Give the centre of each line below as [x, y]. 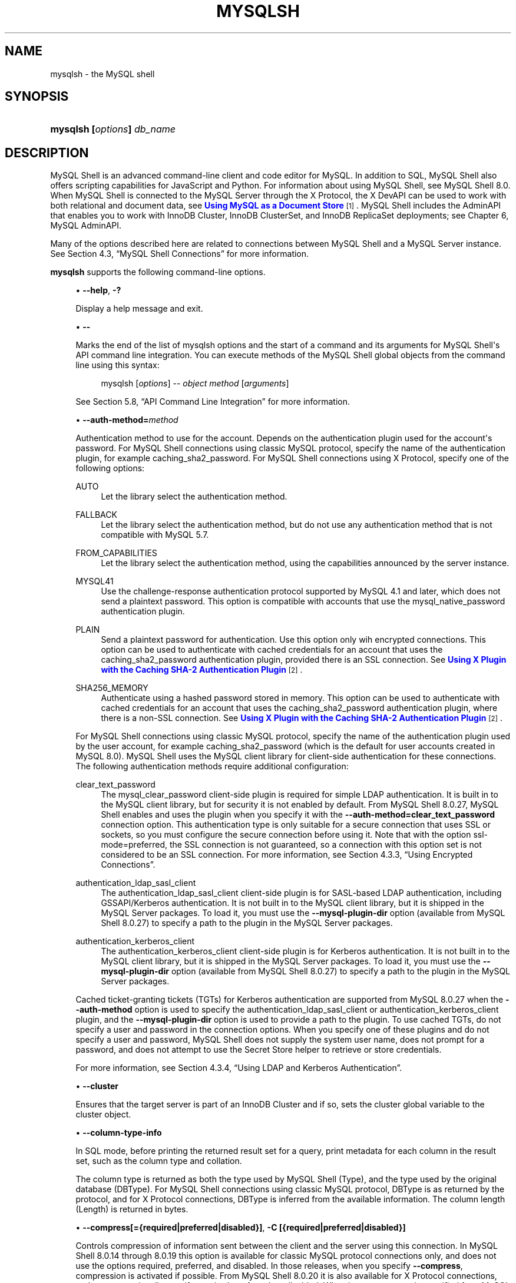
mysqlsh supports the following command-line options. [158, 272]
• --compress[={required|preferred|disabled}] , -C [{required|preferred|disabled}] [241, 1228]
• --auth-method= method [127, 420]
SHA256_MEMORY [112, 688]
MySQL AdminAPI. [86, 226]
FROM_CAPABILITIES [116, 553]
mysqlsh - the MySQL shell [102, 74]
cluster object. [103, 1115]
